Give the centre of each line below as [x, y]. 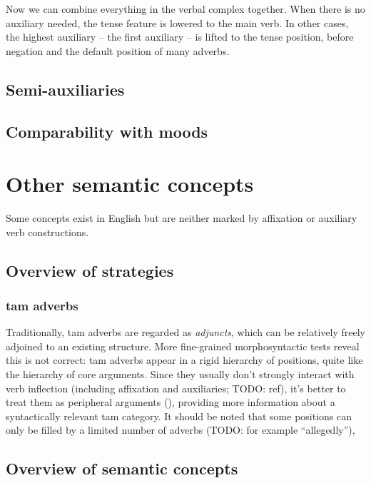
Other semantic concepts [130, 184]
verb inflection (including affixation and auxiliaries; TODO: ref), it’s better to [176, 388]
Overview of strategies [90, 270]
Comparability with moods [107, 131]
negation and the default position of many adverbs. [118, 50]
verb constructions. [47, 232]
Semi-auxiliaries [65, 89]
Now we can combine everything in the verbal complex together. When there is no [185, 9]
